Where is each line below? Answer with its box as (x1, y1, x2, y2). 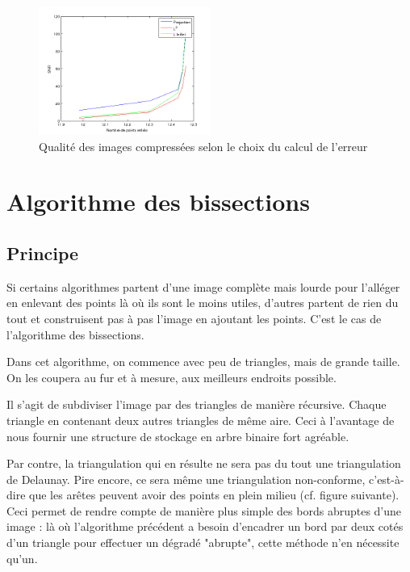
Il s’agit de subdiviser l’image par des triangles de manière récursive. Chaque (6, 396, 387, 413)
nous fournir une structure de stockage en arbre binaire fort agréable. (6, 427, 349, 444)
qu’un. (6, 549, 38, 566)
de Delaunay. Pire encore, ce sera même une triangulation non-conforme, (6, 470, 366, 487)
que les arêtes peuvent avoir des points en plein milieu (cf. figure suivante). (29, 486, 400, 503)
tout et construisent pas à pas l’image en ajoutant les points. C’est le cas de (6, 309, 382, 326)
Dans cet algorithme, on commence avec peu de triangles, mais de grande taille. (6, 353, 400, 370)
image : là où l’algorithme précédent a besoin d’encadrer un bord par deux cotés (6, 518, 404, 535)
